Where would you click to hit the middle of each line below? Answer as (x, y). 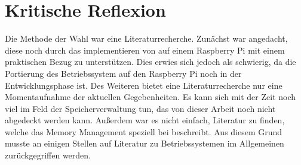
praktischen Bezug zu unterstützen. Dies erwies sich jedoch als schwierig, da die (150, 62)
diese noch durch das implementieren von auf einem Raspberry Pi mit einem (145, 50)
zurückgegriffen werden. (48, 155)
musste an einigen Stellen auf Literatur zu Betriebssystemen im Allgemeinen (145, 143)
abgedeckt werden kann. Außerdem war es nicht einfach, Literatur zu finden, (145, 120)
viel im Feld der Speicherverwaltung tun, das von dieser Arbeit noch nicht (140, 108)
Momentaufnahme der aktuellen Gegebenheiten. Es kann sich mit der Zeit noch (150, 97)
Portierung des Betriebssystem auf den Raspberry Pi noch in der (123, 73)
